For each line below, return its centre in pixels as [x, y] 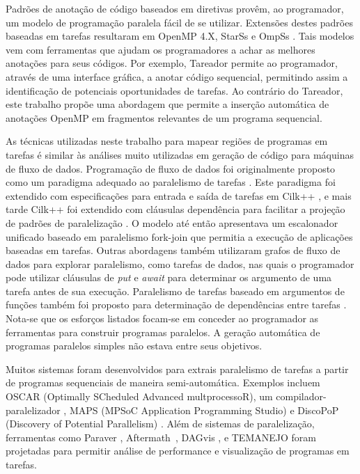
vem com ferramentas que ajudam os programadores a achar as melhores [161, 49]
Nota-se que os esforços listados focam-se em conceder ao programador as [162, 318]
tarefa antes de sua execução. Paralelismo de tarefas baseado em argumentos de [175, 291]
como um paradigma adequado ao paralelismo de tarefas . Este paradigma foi [171, 182]
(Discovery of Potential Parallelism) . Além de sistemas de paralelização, [160, 424]
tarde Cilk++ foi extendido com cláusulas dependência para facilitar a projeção [175, 209]
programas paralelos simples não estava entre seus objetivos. [134, 346]
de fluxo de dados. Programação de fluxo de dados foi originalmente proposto [171, 168]
